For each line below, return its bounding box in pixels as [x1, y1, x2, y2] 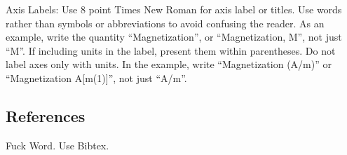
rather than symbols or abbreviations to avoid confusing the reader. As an [6, 15, 325, 30]
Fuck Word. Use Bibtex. [6, 137, 109, 152]
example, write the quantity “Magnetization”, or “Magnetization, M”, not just [6, 29, 342, 44]
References [6, 105, 86, 126]
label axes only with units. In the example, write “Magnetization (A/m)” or [6, 57, 332, 72]
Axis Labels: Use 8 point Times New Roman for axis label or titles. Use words [6, 2, 342, 16]
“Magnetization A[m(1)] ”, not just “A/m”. [6, 70, 187, 85]
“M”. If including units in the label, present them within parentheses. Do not [6, 43, 336, 58]
